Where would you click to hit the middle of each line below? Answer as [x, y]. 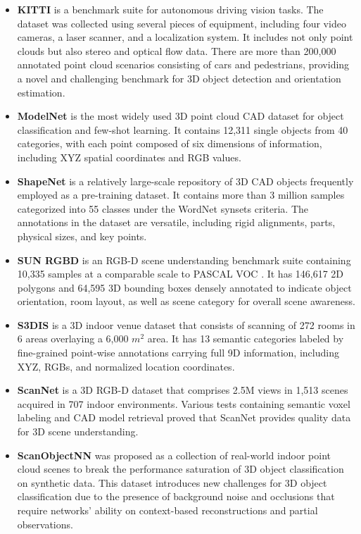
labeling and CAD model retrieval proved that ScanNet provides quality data [184, 417]
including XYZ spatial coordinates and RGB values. [129, 157]
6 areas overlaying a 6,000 [73, 339]
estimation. [41, 92]
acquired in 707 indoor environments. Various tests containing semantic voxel [184, 403]
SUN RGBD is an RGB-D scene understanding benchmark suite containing [184, 260]
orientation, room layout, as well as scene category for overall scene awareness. [186, 301]
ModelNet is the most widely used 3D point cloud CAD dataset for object [180, 116]
